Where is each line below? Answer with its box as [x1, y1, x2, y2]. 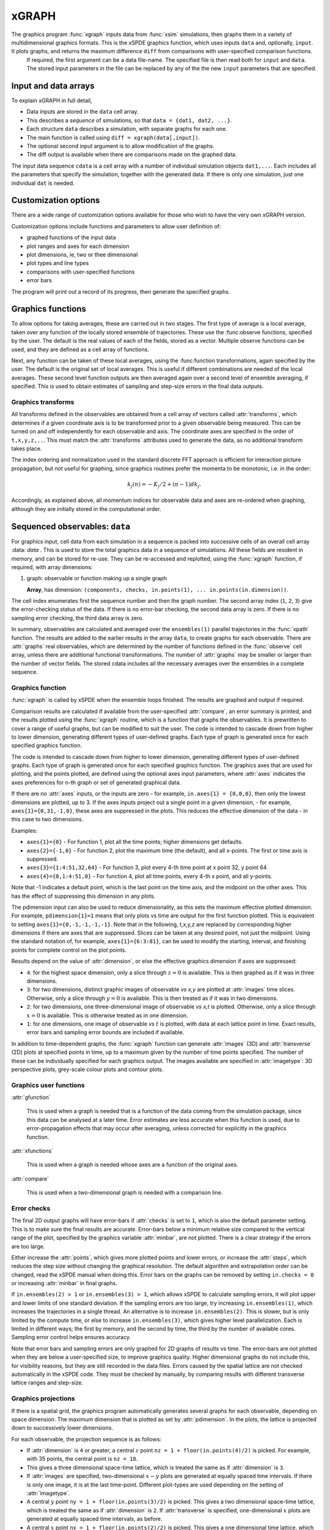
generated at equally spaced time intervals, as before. [26, 1515, 163, 1523]
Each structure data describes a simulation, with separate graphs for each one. [26, 125, 227, 133]
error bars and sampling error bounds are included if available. [26, 1029, 185, 1036]
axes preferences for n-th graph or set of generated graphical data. [11, 778, 182, 786]
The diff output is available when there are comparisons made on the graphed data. [26, 151, 237, 159]
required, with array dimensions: [11, 563, 93, 570]
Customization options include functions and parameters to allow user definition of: [11, 222, 221, 229]
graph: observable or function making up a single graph [26, 575, 167, 582]
